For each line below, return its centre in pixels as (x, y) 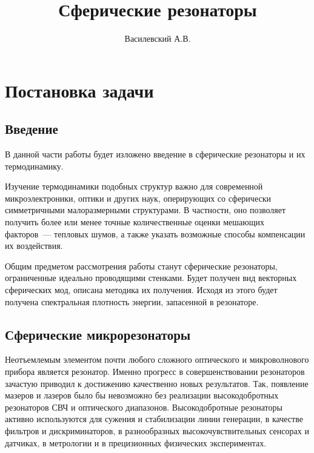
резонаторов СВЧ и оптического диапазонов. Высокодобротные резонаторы (144, 407)
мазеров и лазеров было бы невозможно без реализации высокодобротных (142, 395)
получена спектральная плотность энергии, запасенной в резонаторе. (132, 301)
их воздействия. (34, 246)
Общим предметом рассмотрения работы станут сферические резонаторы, (141, 266)
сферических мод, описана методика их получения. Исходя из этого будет (141, 290)
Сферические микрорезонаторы (98, 334)
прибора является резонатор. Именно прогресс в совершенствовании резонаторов (155, 372)
